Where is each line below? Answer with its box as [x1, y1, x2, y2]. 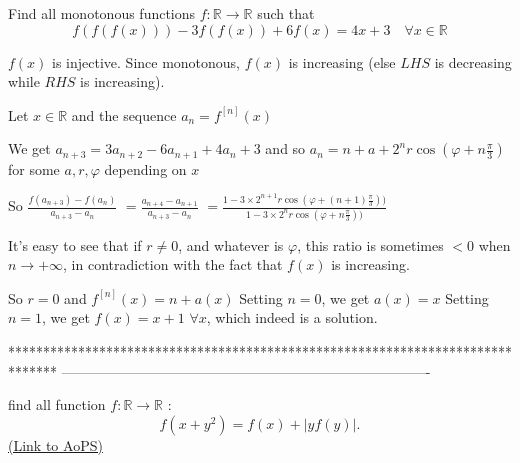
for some [8, 158, 60, 179]
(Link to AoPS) [8, 434, 103, 455]
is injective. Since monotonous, [52, 51, 241, 72]
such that [257, 3, 315, 23]
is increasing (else [288, 51, 396, 72]
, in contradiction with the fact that [63, 254, 283, 275]
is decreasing [434, 51, 512, 72]
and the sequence [71, 104, 177, 125]
